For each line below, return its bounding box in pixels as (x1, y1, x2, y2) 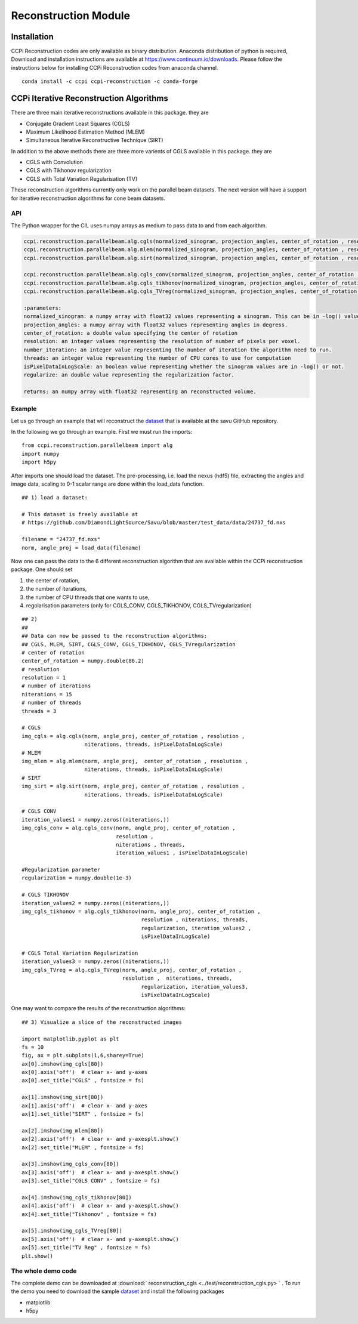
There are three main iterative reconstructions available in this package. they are (11, 109, 209, 116)
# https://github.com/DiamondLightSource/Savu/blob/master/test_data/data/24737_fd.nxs (21, 519, 286, 526)
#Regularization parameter (21, 866, 101, 874)
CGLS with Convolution (26, 159, 84, 166)
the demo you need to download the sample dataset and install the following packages (11, 1288, 224, 1295)
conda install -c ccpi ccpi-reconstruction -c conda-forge (21, 78, 198, 85)
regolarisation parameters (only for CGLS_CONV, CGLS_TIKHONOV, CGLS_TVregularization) (26, 601, 252, 609)
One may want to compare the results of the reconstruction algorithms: (11, 1005, 186, 1012)
